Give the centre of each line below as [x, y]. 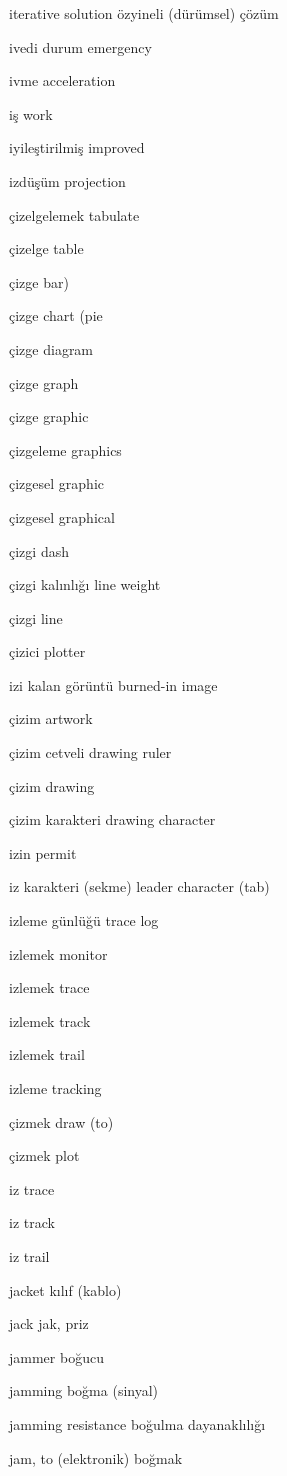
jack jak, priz [49, 1323]
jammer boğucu [56, 1356]
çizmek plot [44, 1155]
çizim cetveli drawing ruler [90, 752]
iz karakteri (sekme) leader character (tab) [139, 886]
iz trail [29, 1255]
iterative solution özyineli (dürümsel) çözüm [144, 13]
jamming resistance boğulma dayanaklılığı [137, 1423]
